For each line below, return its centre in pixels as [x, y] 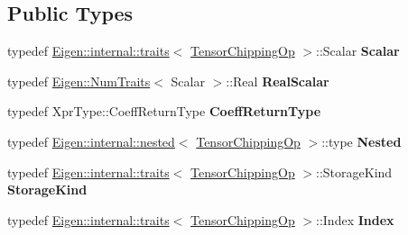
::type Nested [362, 141]
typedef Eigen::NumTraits [79, 81]
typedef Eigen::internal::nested [91, 141]
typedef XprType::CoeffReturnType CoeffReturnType [164, 111]
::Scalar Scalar [358, 51]
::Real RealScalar [278, 81]
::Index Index [355, 219]
